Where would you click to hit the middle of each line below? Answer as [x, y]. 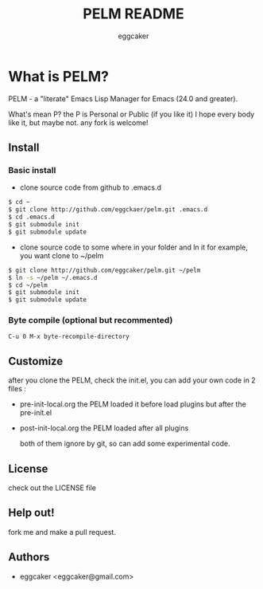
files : [17, 389]
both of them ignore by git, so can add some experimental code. [125, 444]
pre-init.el [36, 413]
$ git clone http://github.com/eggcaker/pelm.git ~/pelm [104, 270]
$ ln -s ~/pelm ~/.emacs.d [53, 277]
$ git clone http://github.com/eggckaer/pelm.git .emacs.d [108, 210]
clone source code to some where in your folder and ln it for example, [134, 247]
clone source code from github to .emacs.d [90, 187]
